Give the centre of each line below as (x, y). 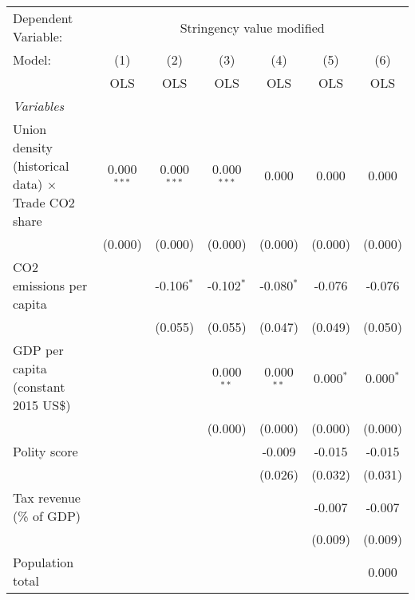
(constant (39, 387)
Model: (32, 59)
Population (43, 562)
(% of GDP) (47, 516)
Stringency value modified (252, 27)
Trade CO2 (44, 202)
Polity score (45, 451)
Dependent (43, 18)
